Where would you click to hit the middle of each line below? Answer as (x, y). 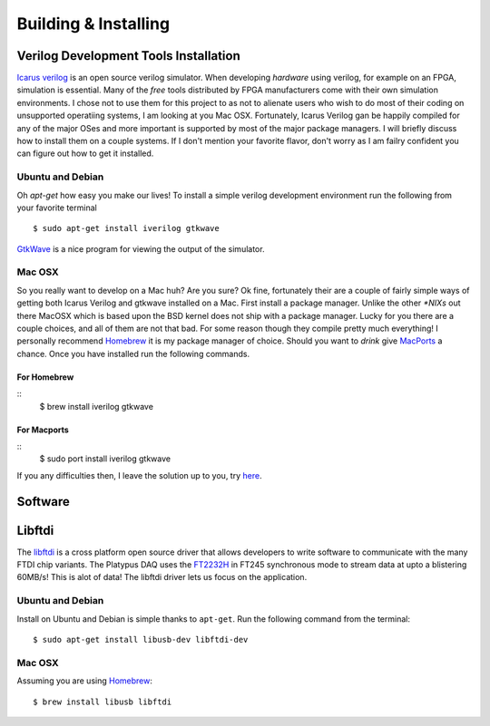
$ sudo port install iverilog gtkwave (105, 459)
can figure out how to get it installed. (85, 153)
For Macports (43, 430)
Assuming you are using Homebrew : (85, 681)
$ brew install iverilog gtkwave (97, 406)
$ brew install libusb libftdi (103, 702)
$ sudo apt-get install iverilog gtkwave (126, 228)
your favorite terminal (57, 208)
